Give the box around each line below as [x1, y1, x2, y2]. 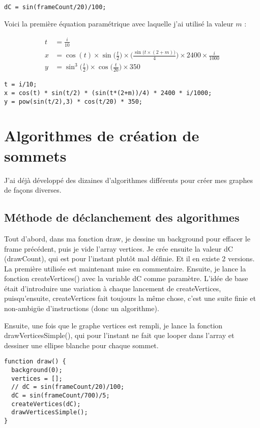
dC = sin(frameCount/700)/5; [11, 392, 110, 400]
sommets [4, 145, 67, 166]
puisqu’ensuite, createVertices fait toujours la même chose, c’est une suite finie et [4, 293, 256, 303]
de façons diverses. [4, 185, 62, 195]
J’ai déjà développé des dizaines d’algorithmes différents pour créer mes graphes [4, 174, 253, 185]
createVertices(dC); [11, 400, 81, 408]
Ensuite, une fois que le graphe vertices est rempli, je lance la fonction [4, 320, 223, 330]
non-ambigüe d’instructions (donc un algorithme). [4, 303, 159, 314]
